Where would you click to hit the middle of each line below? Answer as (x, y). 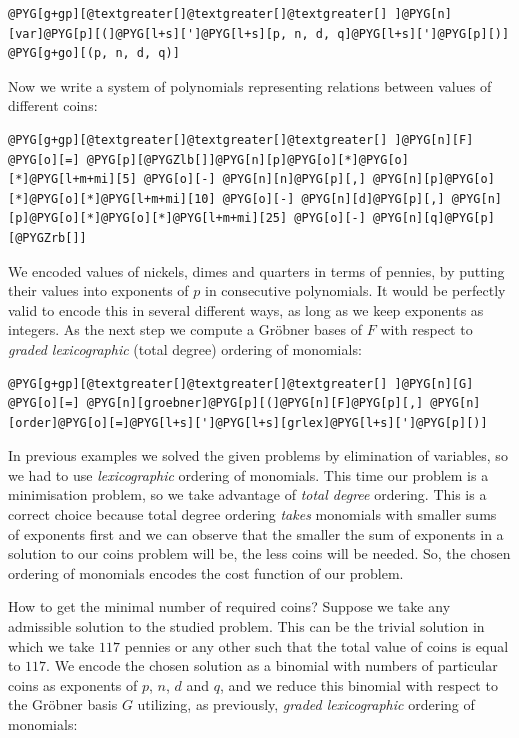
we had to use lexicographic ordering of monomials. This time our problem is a (248, 474)
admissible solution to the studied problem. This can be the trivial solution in (246, 626)
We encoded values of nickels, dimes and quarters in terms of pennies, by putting (256, 270)
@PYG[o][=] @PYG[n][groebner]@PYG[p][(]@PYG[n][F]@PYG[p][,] (216, 403)
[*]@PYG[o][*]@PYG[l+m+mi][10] (112, 198)
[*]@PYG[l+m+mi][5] (72, 179)
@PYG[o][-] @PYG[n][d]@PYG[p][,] (333, 198)
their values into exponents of (98, 290)
